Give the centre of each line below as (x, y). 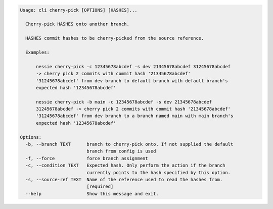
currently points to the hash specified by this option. (159, 172)
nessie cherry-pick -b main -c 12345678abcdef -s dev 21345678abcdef (124, 102)
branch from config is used (121, 151)
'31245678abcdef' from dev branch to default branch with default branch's (132, 81)
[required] (100, 187)
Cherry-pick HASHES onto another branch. (78, 24)
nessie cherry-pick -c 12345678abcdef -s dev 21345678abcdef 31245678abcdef (133, 66)
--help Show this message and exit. (92, 194)
